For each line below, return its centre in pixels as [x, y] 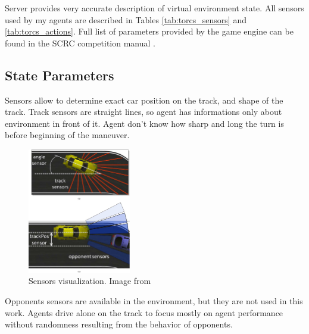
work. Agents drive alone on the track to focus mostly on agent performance [144, 312]
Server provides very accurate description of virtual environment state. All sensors [154, 8]
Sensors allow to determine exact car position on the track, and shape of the [144, 100]
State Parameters [60, 75]
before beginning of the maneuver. [67, 135]
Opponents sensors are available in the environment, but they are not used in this [154, 300]
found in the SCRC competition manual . [80, 43]
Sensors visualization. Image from [90, 281]
